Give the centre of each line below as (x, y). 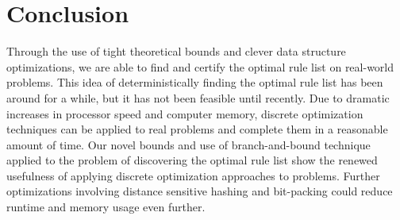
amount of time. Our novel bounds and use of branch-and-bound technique (188, 144)
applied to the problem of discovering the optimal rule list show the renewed (192, 160)
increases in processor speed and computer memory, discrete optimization (185, 113)
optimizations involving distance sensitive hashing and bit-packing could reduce (200, 191)
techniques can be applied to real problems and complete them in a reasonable (197, 129)
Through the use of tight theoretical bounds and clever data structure (176, 51)
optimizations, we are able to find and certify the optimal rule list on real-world (200, 66)
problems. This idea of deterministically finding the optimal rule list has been (195, 82)
